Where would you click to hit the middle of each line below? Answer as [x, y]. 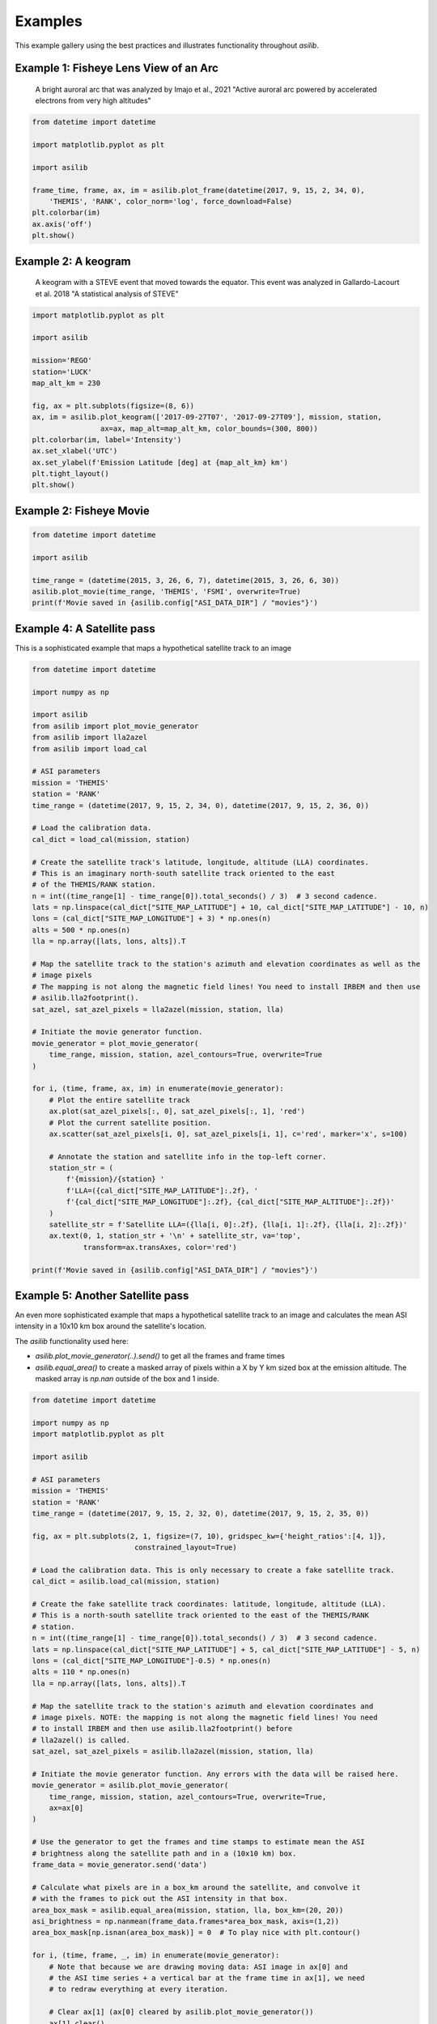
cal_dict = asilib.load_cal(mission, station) [126, 1582]
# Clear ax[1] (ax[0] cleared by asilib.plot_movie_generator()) [181, 2012]
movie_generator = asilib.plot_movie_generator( [130, 1786]
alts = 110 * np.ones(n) [81, 1672]
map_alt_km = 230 [66, 383]
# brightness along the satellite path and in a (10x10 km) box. [164, 1853]
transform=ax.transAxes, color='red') [160, 1247]
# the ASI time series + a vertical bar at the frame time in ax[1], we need [207, 1978]
